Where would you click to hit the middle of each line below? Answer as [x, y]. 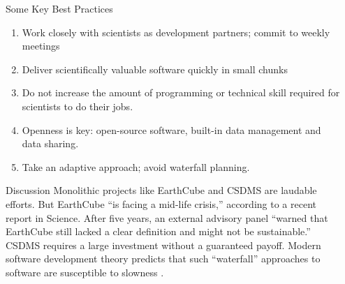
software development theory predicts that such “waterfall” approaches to [163, 259]
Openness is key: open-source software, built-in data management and [171, 129]
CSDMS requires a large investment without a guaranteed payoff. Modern [163, 245]
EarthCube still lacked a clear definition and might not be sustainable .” [158, 231]
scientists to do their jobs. [78, 106]
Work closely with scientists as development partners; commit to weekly [176, 32]
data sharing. [50, 143]
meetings [41, 46]
